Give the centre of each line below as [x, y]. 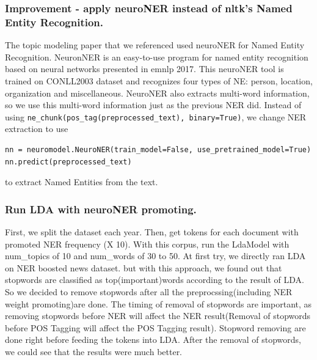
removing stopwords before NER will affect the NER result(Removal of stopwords [158, 316]
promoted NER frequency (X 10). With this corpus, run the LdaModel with [147, 244]
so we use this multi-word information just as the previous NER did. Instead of [153, 105]
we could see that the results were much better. [94, 351]
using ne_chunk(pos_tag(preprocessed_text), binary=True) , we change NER [156, 116]
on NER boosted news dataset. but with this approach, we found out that [144, 267]
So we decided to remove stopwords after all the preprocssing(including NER [149, 291]
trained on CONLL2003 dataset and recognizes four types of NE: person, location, [159, 80]
